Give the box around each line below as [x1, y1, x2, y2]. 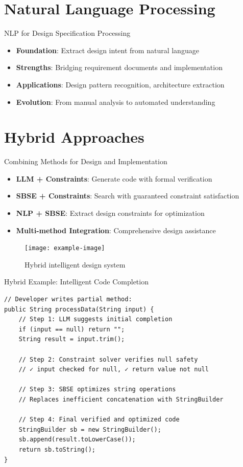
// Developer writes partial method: [4, 296, 132, 303]
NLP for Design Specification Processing [4, 28, 131, 38]
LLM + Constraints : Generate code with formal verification [16, 173, 212, 184]
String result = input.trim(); [18, 336, 125, 343]
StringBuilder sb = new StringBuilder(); [18, 426, 161, 433]
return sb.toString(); [18, 446, 95, 453]
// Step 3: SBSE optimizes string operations [18, 386, 176, 393]
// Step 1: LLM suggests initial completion [18, 316, 173, 323]
